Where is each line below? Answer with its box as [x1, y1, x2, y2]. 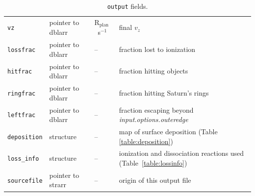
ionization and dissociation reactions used [119, 148, 244, 158]
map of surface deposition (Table [119, 126, 218, 136]
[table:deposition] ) [119, 136, 173, 146]
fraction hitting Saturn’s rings [119, 87, 209, 98]
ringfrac [7, 90, 36, 97]
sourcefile [7, 177, 43, 184]
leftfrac [7, 112, 36, 119]
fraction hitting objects [119, 66, 188, 76]
